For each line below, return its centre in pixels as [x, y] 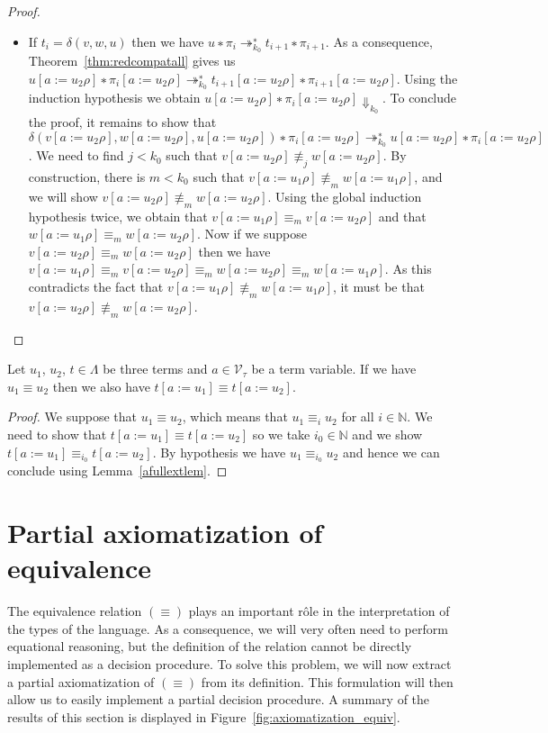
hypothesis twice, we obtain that [118, 216]
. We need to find [76, 155]
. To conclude [419, 98]
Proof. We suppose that [72, 416]
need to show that [57, 434]
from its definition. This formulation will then [327, 681]
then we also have [101, 386]
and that [402, 216]
